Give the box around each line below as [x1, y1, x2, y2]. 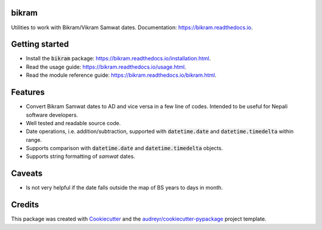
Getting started [11, 39, 69, 49]
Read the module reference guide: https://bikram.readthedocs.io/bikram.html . [26, 72, 217, 79]
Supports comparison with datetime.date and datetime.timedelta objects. [26, 145, 223, 152]
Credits [11, 200, 39, 210]
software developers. [26, 111, 79, 119]
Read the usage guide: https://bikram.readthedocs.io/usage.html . [26, 63, 187, 70]
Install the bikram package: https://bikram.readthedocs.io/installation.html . [26, 55, 211, 62]
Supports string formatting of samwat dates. [26, 153, 135, 160]
